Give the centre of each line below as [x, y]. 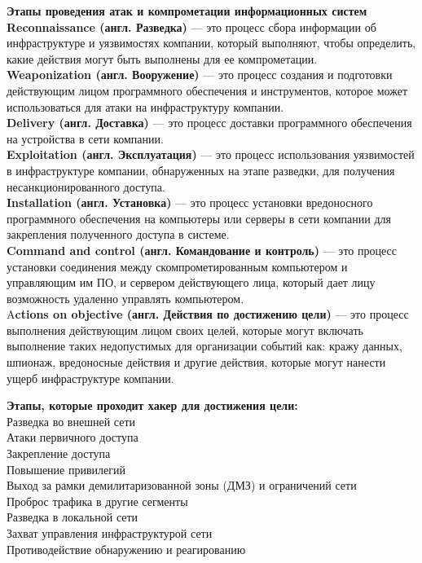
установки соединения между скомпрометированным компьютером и [177, 266]
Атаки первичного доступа [73, 437]
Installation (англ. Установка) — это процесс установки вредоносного [190, 202]
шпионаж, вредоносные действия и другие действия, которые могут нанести [196, 362]
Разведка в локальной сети [73, 517]
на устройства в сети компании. [85, 138]
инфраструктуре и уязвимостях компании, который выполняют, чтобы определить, [211, 43]
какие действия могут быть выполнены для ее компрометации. [162, 58]
